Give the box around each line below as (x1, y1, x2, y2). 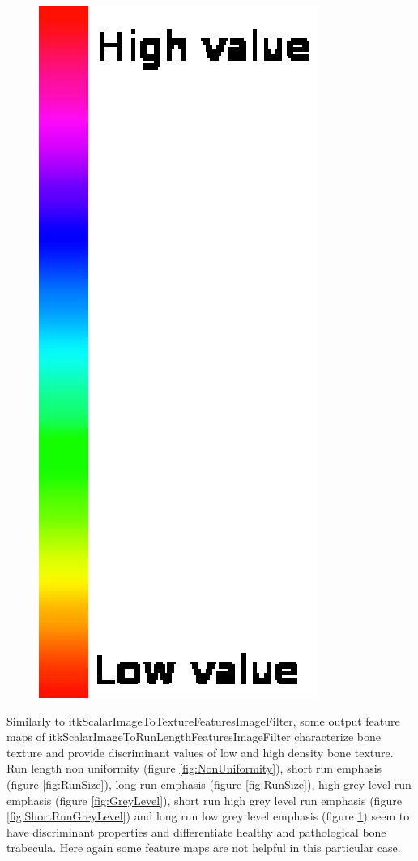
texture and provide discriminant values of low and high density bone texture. (6, 743, 394, 760)
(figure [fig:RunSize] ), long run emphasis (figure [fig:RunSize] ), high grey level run (6, 775, 412, 792)
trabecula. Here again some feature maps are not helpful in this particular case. (6, 839, 401, 856)
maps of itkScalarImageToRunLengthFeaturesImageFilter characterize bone (6, 728, 381, 745)
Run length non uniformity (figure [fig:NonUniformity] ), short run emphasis (6, 760, 382, 777)
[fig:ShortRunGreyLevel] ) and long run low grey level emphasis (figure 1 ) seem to (6, 807, 410, 825)
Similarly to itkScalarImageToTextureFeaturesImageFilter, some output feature (6, 712, 400, 729)
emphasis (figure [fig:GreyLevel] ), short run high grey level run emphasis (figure (6, 791, 402, 808)
